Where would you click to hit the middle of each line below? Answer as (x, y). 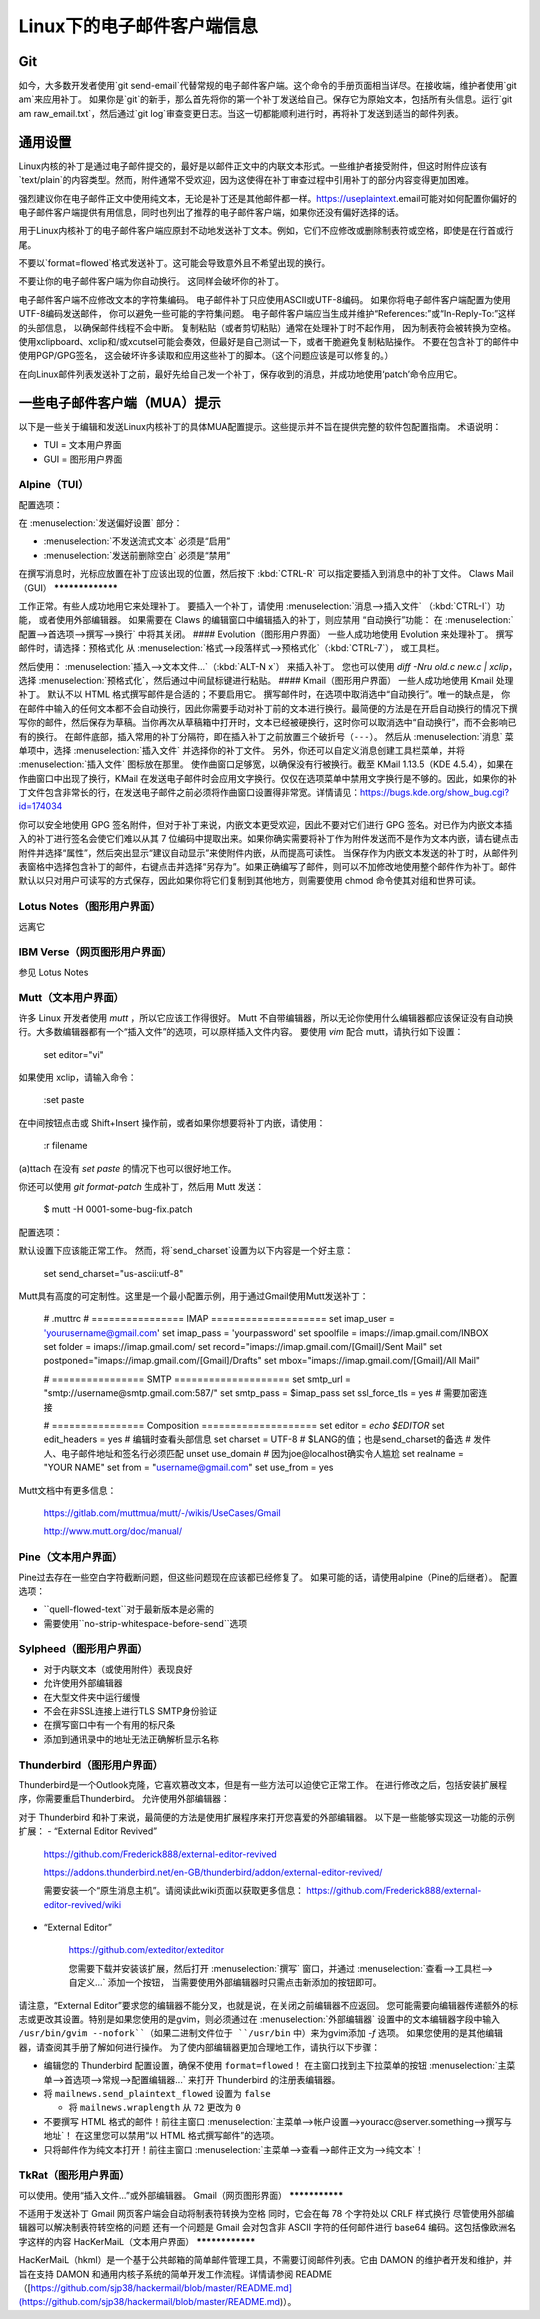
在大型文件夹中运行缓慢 (91, 1697)
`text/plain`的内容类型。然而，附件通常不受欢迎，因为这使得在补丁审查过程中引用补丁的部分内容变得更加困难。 (246, 180)
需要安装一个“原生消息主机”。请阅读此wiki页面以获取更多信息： (174, 1891)
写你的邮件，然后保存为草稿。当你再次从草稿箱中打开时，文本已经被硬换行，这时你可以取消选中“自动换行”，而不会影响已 (267, 722)
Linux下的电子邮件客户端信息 (138, 26)
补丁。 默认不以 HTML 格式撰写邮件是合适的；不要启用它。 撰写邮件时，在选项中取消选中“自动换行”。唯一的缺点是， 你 (264, 694)
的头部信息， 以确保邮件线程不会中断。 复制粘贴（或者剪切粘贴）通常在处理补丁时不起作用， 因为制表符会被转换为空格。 (267, 327)
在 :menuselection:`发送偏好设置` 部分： (100, 523)
